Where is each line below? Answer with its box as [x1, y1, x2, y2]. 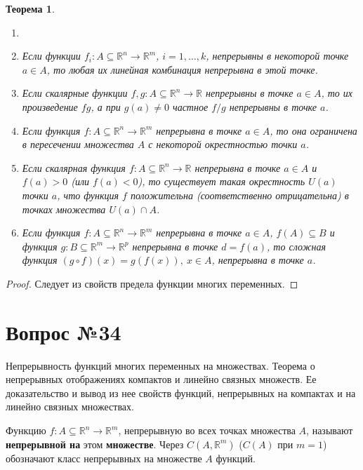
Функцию [6, 423, 46, 437]
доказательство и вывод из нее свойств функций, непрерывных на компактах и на [6, 385, 356, 400]
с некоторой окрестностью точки [148, 137, 298, 152]
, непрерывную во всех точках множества [118, 423, 296, 437]
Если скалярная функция [22, 160, 126, 175]
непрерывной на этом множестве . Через [6, 436, 184, 451]
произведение [22, 99, 78, 114]
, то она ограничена [270, 123, 357, 137]
